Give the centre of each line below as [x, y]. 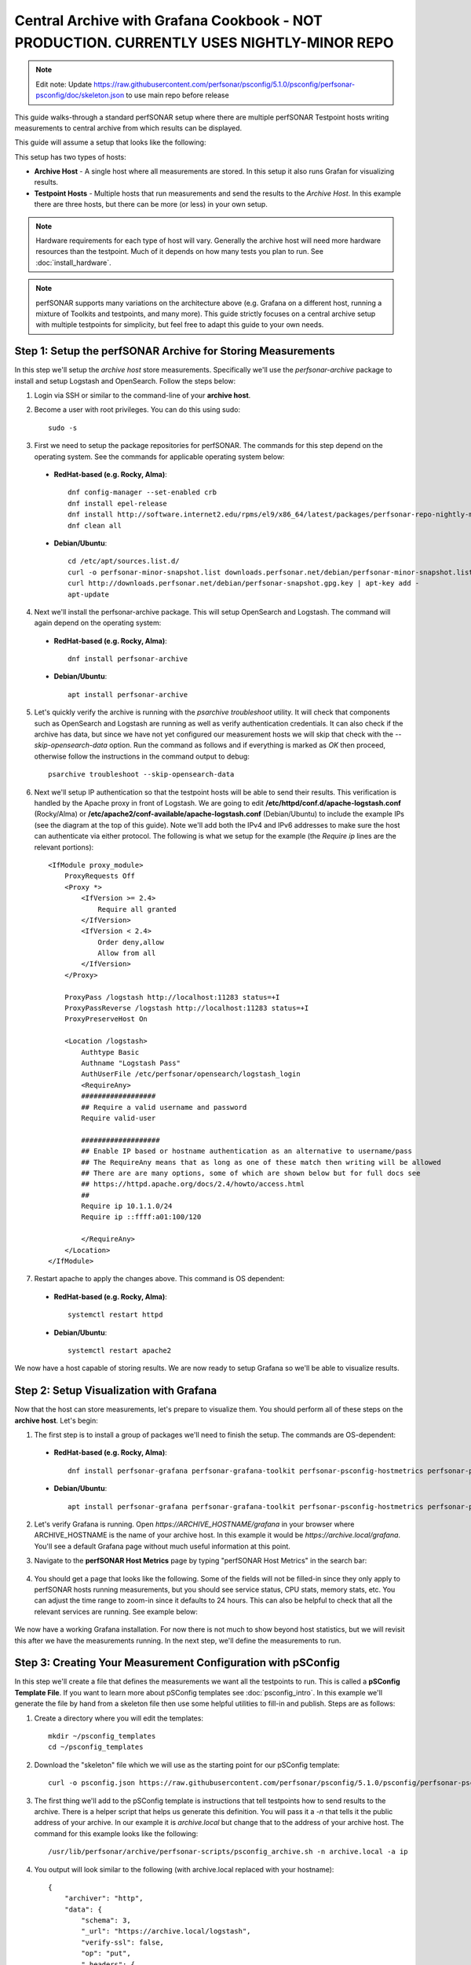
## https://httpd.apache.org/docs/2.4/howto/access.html [193, 1184]
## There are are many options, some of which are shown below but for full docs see [251, 1173]
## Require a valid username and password [164, 1107]
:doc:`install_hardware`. [73, 263]
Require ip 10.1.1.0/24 [127, 1206]
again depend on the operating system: [98, 623]
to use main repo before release [177, 95]
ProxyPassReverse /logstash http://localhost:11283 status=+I [186, 1008]
